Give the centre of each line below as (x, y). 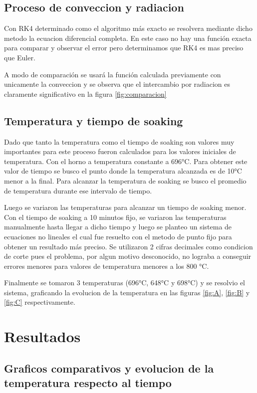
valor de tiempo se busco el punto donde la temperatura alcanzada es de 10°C (123, 171)
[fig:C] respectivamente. (40, 302)
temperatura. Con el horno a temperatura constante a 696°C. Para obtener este (126, 161)
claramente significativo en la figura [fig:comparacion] (85, 94)
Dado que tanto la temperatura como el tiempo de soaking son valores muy (119, 141)
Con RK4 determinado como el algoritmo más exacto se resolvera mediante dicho (128, 28)
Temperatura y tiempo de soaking (94, 120)
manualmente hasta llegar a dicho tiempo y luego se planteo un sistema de (118, 227)
